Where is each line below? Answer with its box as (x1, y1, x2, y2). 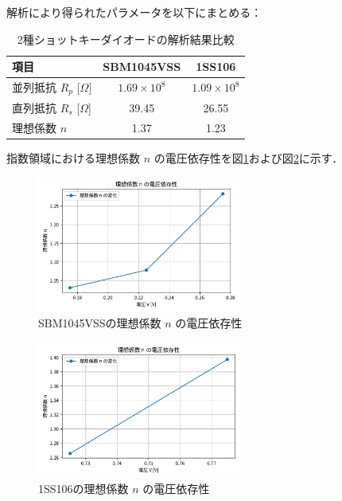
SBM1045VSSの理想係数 (38, 315, 161, 331)
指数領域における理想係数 (6, 149, 140, 166)
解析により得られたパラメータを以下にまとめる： (6, 4, 262, 20)
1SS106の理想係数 (38, 480, 129, 497)
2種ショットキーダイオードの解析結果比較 (17, 30, 235, 47)
